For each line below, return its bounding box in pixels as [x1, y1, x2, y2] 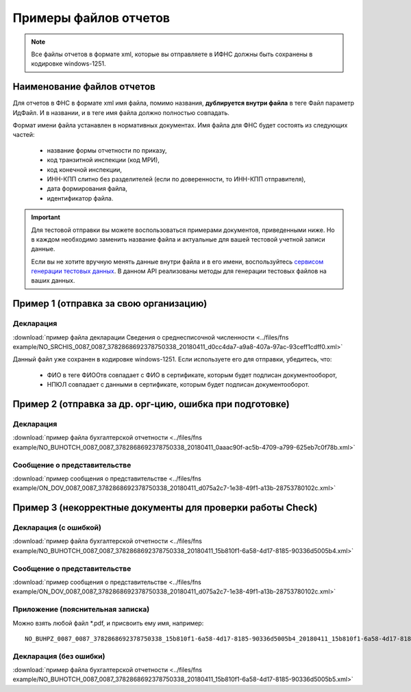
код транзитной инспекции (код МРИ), [47, 156, 160, 164]
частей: [12, 131, 35, 139]
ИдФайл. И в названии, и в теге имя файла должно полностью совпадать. [12, 108, 229, 116]
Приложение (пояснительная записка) [12, 604, 150, 614]
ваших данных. [31, 277, 75, 285]
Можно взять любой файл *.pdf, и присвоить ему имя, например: [12, 619, 204, 627]
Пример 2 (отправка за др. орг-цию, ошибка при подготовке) [12, 398, 290, 410]
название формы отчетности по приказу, [47, 146, 167, 154]
